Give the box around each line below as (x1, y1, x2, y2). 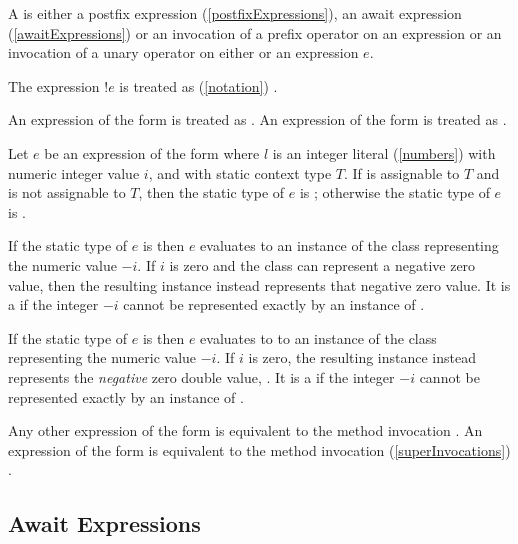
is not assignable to (8, 182, 126, 203)
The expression (8, 75, 100, 96)
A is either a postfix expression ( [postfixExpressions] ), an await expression (8, 3, 462, 23)
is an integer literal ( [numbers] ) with (272, 142, 496, 163)
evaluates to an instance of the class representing (200, 235, 499, 256)
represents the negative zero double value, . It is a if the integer (8, 366, 395, 387)
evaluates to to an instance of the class (200, 327, 437, 348)
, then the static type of (138, 182, 285, 203)
